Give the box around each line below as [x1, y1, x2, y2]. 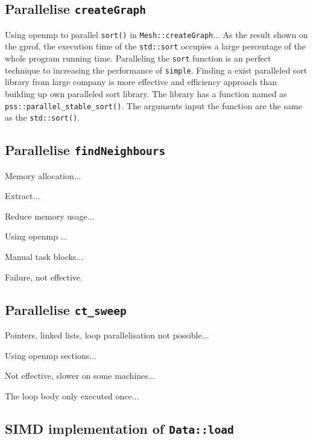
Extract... [5, 189, 40, 202]
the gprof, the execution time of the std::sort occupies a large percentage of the [5, 40, 306, 52]
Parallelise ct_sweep [5, 300, 127, 319]
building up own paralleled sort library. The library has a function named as [5, 87, 287, 100]
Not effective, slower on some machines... [5, 369, 156, 382]
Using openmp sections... [5, 349, 96, 361]
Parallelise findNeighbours [5, 141, 166, 159]
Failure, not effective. [5, 270, 83, 283]
